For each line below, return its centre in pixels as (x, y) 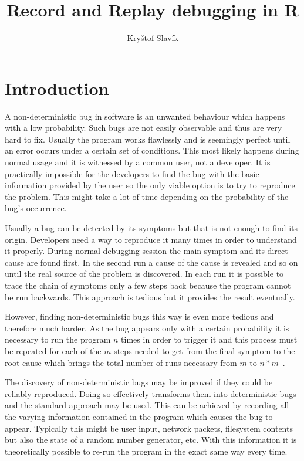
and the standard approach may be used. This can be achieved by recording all (147, 405)
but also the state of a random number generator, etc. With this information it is (151, 440)
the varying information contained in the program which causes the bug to (139, 416)
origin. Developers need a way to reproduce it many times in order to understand (151, 239)
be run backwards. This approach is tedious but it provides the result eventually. (150, 296)
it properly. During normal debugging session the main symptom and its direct (146, 251)
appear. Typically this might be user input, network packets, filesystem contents (149, 428)
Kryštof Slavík (153, 38)
